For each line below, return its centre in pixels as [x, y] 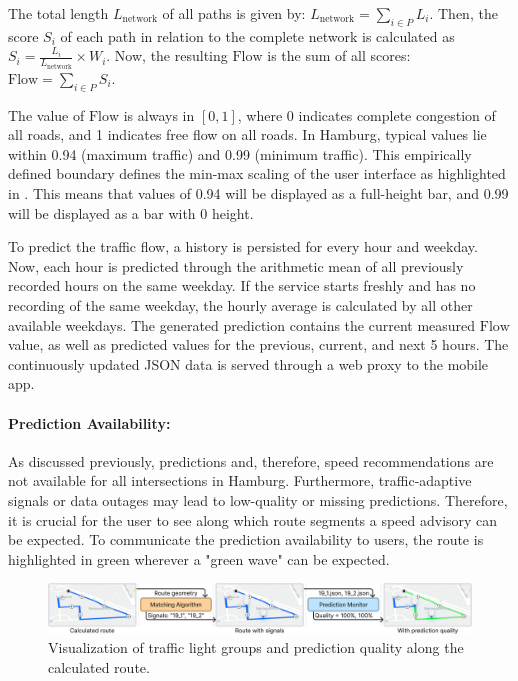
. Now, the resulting [167, 55]
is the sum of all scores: [339, 55]
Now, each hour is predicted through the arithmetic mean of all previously [236, 265]
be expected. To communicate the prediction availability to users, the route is [246, 539]
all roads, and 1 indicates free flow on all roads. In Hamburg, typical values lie [247, 134]
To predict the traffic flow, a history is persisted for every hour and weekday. [243, 246]
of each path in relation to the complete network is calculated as [257, 35]
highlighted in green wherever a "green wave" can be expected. [199, 558]
